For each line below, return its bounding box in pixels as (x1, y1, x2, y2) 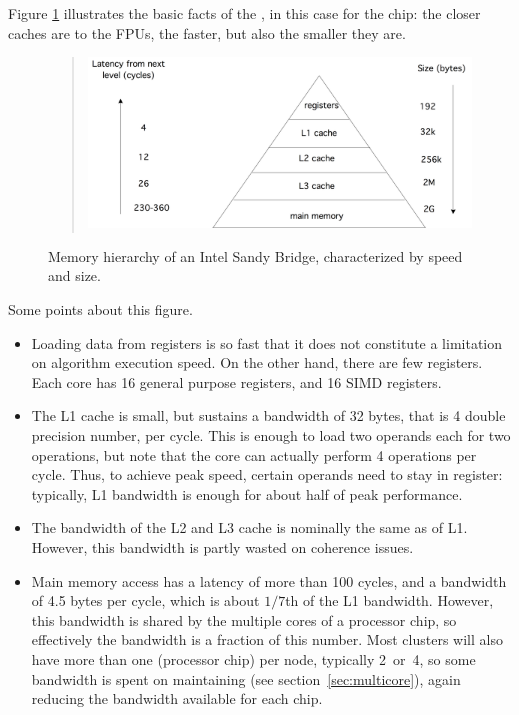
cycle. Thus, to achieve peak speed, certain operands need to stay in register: (31, 464, 503, 485)
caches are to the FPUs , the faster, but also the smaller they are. (8, 22, 406, 43)
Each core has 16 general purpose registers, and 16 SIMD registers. (31, 371, 442, 392)
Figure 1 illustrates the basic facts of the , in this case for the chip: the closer (8, 3, 481, 23)
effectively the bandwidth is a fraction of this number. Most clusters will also (31, 629, 503, 650)
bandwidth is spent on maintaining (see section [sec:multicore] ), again (31, 668, 461, 689)
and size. (48, 265, 101, 286)
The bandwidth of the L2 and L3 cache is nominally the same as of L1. (31, 517, 468, 538)
